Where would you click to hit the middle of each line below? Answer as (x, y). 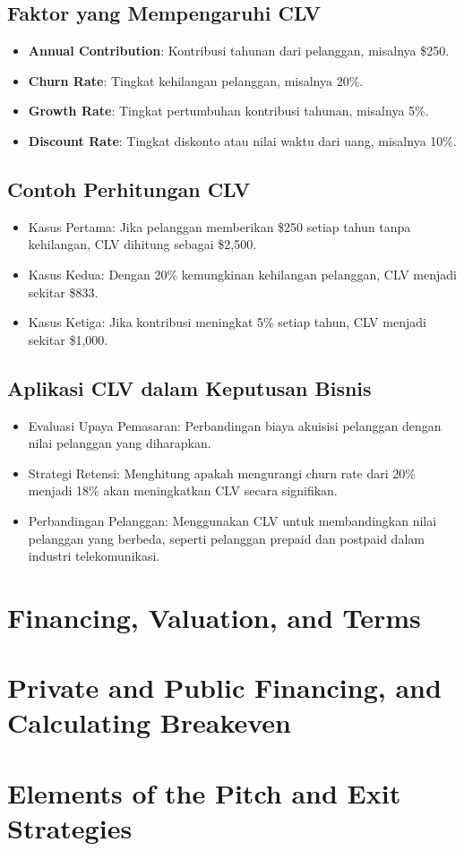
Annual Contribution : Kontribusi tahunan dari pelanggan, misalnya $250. (239, 51)
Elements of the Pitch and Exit (204, 792)
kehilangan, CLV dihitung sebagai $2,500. (142, 244)
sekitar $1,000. (68, 339)
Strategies (70, 828)
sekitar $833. (63, 292)
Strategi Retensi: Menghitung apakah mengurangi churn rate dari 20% (222, 473)
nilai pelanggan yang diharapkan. (120, 443)
